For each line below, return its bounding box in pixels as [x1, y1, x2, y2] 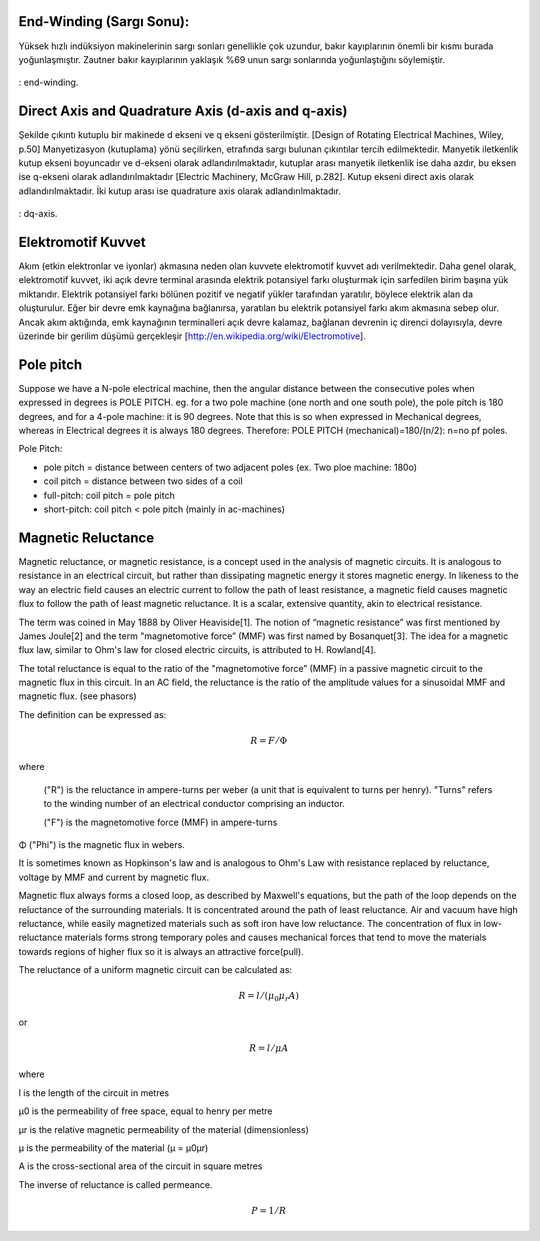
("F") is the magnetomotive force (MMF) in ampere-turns [43, 816, 278, 828]
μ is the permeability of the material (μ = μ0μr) [18, 1142, 209, 1154]
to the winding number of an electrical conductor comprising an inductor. [43, 798, 345, 810]
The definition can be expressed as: [18, 708, 167, 720]
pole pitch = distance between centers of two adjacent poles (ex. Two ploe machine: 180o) [43, 461, 418, 473]
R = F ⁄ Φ [250, 735, 288, 747]
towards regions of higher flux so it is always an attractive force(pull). [18, 945, 304, 957]
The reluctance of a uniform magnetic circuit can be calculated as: [18, 964, 293, 976]
